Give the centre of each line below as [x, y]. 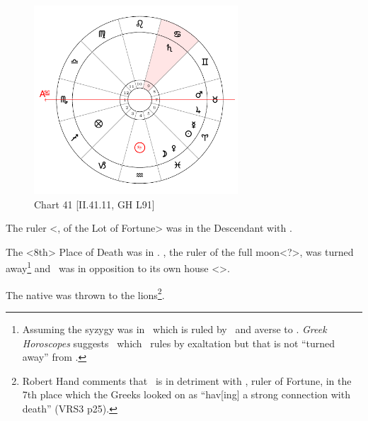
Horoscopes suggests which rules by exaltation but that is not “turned [179, 343]
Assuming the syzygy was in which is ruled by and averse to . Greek [174, 329]
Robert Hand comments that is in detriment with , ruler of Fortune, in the [187, 380]
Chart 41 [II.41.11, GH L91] [94, 204]
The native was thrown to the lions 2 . [85, 293]
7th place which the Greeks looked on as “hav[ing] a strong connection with [186, 394]
